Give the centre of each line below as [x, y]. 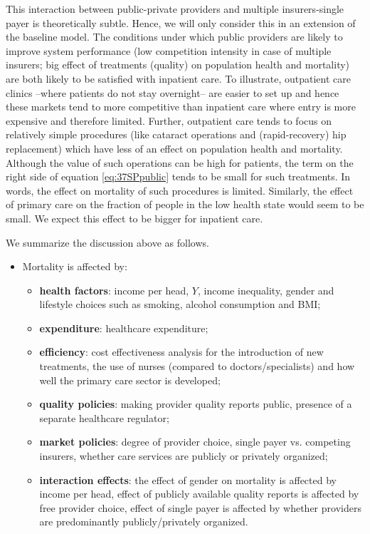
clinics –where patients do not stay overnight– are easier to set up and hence [173, 92]
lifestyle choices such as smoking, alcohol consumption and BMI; [180, 304]
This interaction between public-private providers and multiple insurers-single [175, 9]
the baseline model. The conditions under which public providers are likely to [174, 37]
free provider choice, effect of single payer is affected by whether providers [200, 507]
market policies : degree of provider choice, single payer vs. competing [195, 442]
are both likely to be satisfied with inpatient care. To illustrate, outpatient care [178, 78]
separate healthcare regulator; [104, 417]
